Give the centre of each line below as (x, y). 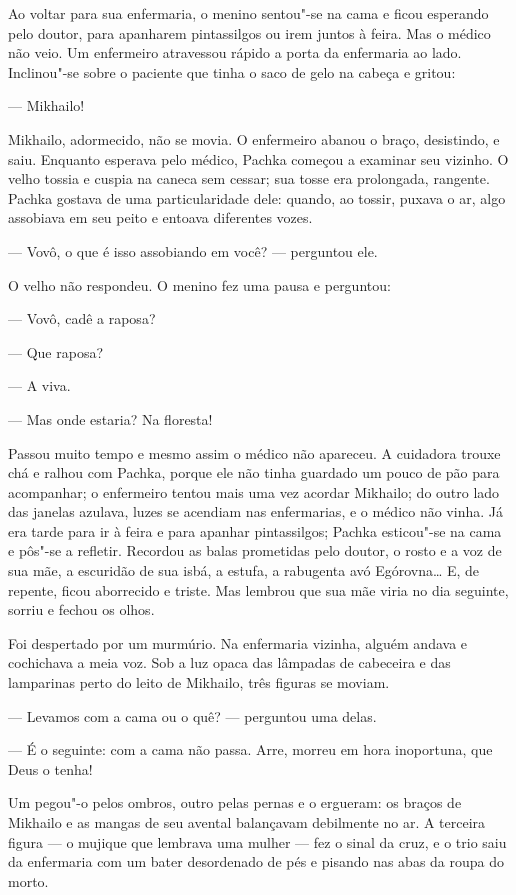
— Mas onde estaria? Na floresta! (110, 418)
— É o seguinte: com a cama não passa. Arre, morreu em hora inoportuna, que (250, 749)
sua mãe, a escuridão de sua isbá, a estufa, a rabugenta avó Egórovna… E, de (244, 570)
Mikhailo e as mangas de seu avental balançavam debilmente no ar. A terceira (247, 822)
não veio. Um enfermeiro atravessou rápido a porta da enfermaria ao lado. (235, 52)
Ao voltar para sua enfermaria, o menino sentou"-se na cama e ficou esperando (248, 13)
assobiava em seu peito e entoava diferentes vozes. (160, 217)
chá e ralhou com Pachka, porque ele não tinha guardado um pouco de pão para (254, 472)
